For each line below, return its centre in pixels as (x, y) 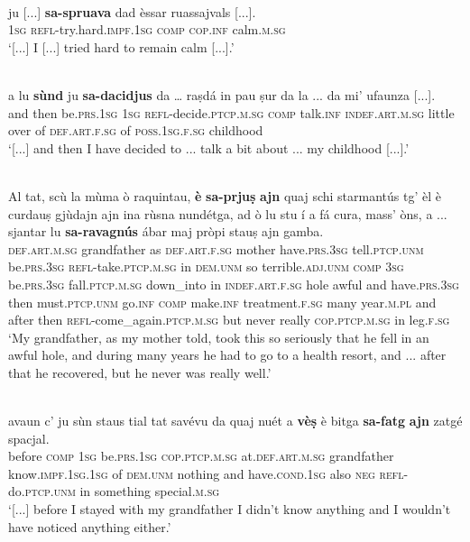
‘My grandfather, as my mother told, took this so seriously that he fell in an (219, 337)
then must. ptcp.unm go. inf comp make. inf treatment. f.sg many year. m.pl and (222, 302)
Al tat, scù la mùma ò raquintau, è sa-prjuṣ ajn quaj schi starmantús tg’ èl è (225, 195)
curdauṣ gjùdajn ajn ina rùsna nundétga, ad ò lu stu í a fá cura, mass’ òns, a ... (228, 213)
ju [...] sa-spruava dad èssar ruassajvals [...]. (132, 11)
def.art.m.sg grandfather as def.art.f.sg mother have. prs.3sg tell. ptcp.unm (216, 248)
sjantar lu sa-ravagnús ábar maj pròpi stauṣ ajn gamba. (166, 231)
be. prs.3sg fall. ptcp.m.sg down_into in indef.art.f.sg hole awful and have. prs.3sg (234, 284)
